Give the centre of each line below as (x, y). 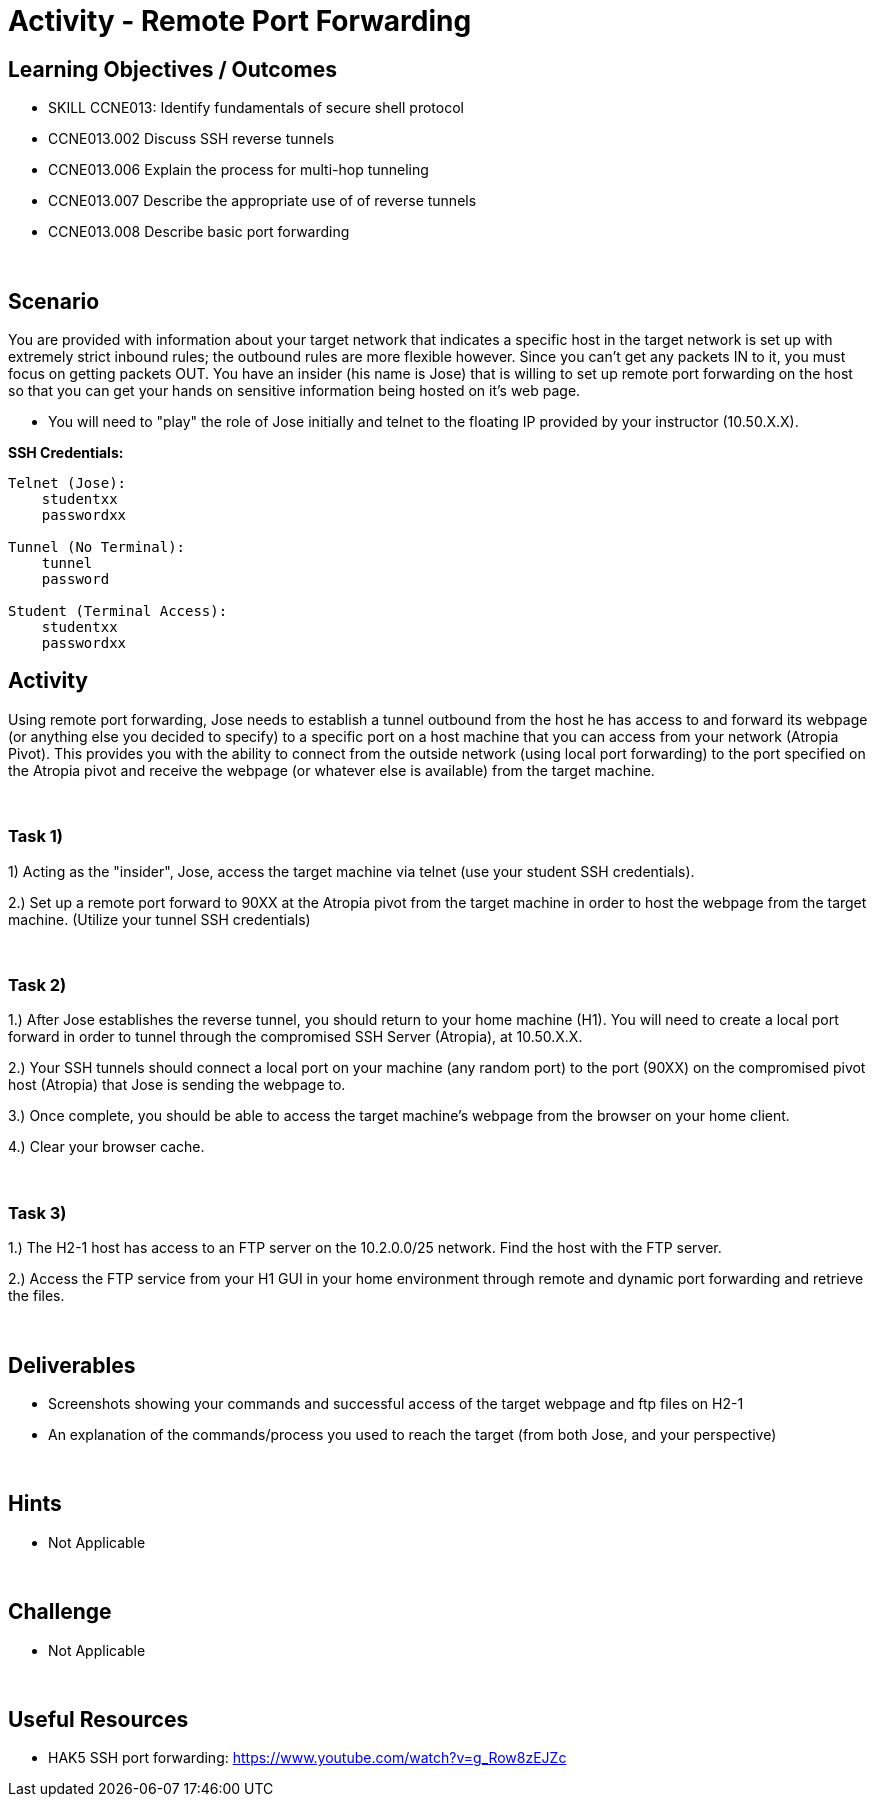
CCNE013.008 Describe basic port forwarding (199, 232)
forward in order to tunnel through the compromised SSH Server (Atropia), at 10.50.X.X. (295, 1037)
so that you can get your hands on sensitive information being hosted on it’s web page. (294, 391)
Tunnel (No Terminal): (97, 547)
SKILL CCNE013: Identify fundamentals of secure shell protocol (256, 108)
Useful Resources (98, 1720)
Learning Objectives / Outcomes (172, 69)
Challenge (60, 1612)
